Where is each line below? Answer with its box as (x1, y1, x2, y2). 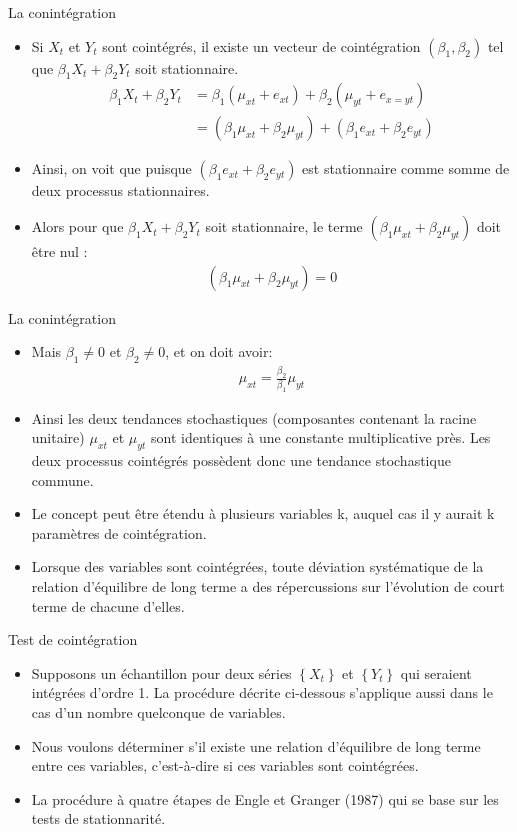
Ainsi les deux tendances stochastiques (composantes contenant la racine (31, 407, 477, 428)
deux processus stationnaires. (31, 180, 210, 201)
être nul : (31, 241, 88, 262)
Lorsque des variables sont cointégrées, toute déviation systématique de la (31, 556, 484, 577)
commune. (31, 469, 94, 490)
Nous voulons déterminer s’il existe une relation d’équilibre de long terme (31, 735, 481, 756)
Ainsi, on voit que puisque (31, 158, 192, 179)
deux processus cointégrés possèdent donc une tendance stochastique (31, 450, 451, 471)
